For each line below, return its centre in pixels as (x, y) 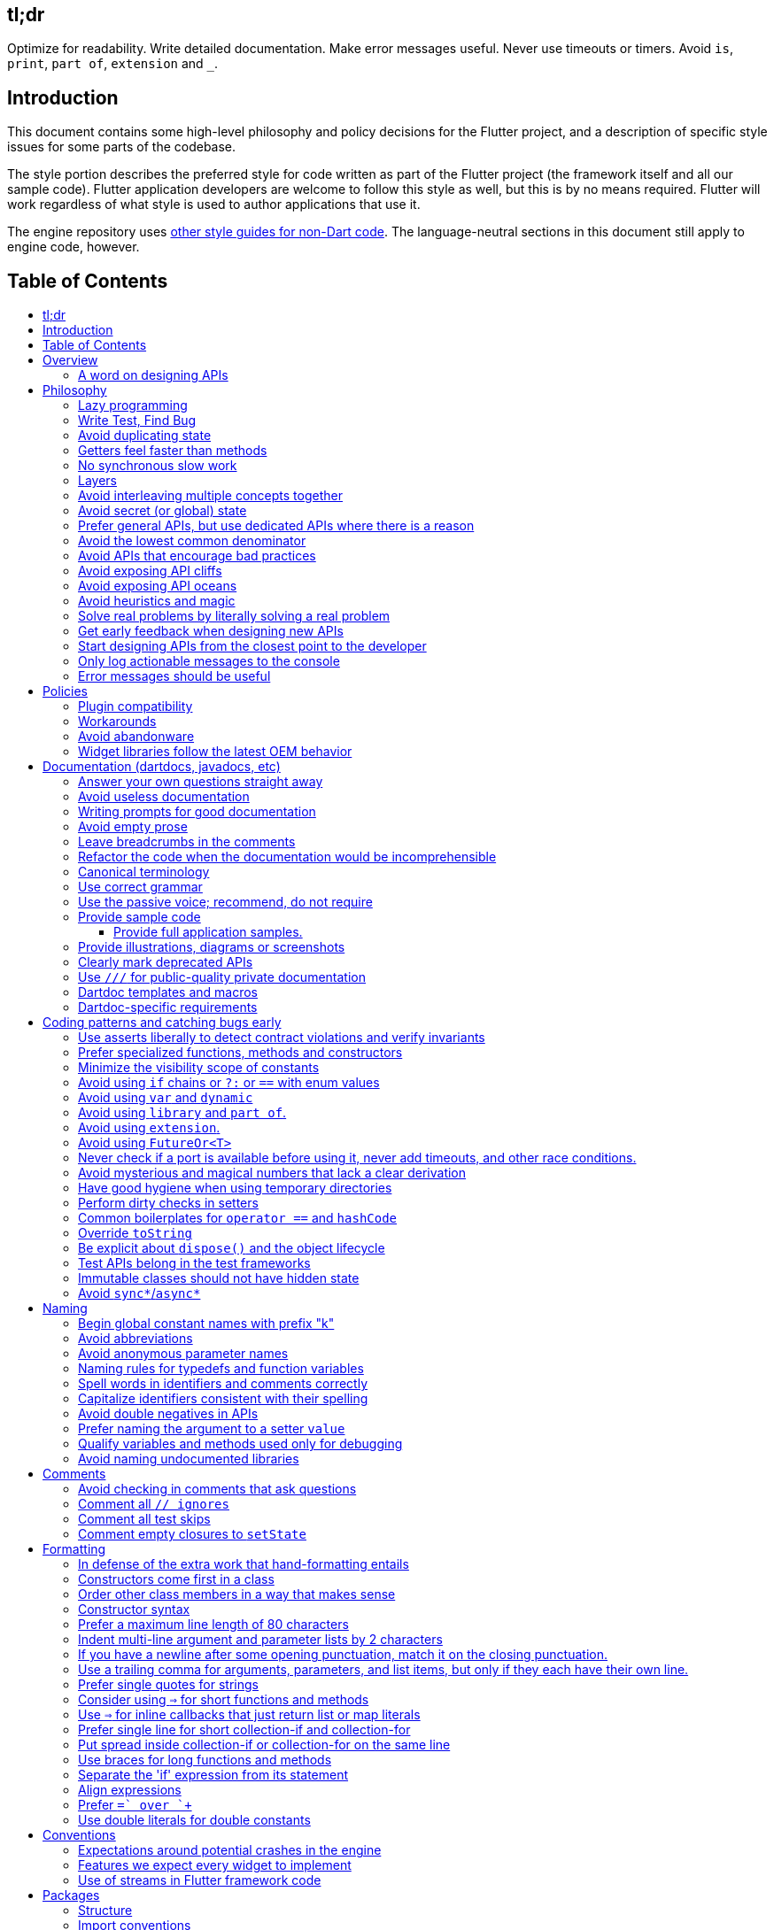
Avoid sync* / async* (139, 1293)
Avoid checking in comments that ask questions (217, 1489)
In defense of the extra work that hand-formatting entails (244, 1564)
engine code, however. (74, 247)
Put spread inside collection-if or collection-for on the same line (264, 1745)
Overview (70, 360)
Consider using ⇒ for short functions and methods (224, 1700)
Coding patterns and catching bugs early (162, 1023)
